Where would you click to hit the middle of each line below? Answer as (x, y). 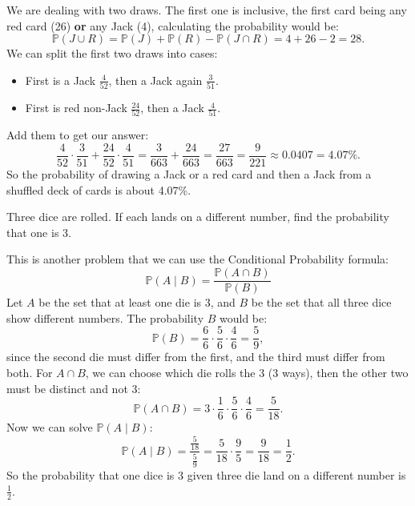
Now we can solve (50, 427)
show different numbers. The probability (105, 317)
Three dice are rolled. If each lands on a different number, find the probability (198, 217)
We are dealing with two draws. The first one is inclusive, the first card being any (207, 10)
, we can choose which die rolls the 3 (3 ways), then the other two (247, 372)
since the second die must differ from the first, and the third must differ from (196, 357)
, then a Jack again (155, 80)
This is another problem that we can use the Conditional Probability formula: (198, 259)
